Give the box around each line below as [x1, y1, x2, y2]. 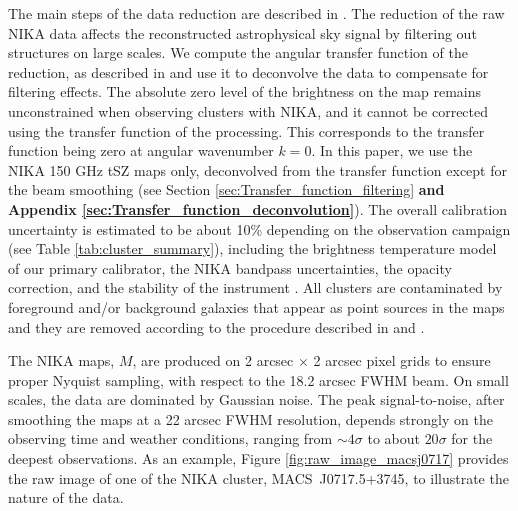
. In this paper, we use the [311, 140, 473, 161]
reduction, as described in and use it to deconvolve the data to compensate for [8, 61, 489, 82]
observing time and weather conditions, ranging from [8, 428, 333, 449]
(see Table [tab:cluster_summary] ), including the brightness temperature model [8, 238, 497, 259]
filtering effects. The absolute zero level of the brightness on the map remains [8, 81, 481, 102]
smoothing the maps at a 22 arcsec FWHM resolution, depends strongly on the [8, 408, 493, 429]
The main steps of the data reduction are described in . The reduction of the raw [8, 3, 505, 23]
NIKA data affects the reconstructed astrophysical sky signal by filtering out [8, 22, 477, 43]
